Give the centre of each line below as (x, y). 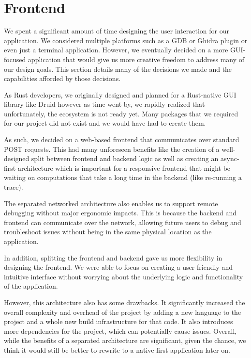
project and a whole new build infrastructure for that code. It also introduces (118, 321)
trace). (14, 187)
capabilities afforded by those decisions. (62, 78)
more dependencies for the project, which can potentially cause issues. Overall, (120, 331)
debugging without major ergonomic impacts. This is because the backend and (120, 213)
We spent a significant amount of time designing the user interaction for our (117, 31)
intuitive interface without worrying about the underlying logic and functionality (124, 276)
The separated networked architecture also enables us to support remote (111, 203)
